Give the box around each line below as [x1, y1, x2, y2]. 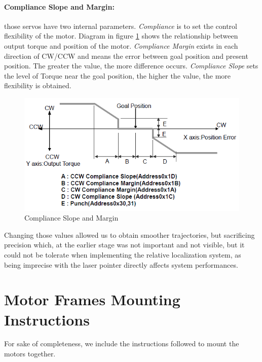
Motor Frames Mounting [4, 289, 180, 310]
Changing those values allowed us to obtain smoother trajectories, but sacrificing [4, 229, 255, 240]
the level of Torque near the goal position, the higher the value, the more [4, 70, 231, 81]
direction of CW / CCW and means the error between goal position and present [4, 50, 248, 61]
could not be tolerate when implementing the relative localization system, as [4, 249, 241, 260]
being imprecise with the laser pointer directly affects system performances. [4, 259, 238, 270]
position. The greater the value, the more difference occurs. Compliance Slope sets [4, 60, 258, 71]
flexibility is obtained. [4, 80, 71, 91]
